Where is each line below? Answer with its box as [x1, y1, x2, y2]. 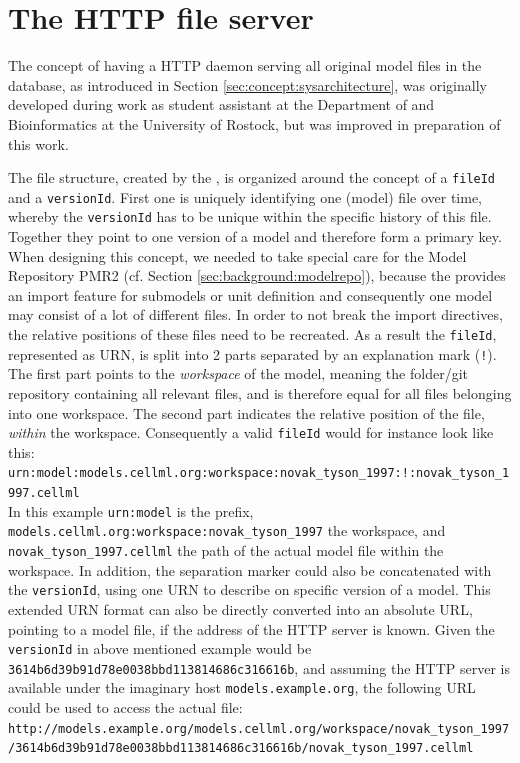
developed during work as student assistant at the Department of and [8, 94, 435, 115]
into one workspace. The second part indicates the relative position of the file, [8, 402, 485, 423]
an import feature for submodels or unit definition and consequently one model [8, 284, 493, 305]
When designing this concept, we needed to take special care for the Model [8, 245, 467, 266]
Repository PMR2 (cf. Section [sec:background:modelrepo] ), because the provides [8, 265, 506, 286]
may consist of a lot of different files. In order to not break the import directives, [8, 304, 503, 325]
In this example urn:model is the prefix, [8, 500, 254, 521]
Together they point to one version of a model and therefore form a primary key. [8, 226, 502, 247]
